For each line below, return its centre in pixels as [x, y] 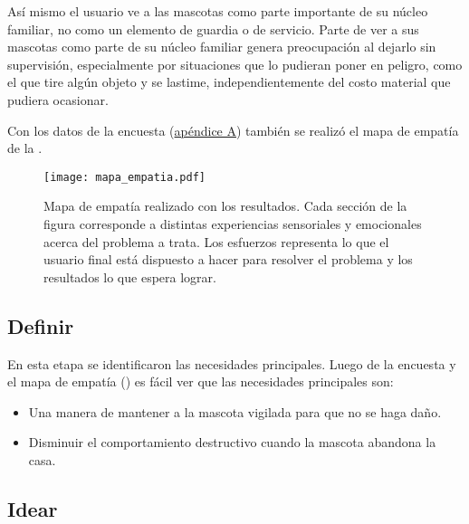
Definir [41, 325]
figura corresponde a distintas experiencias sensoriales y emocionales [233, 224]
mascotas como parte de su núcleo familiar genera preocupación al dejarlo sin [222, 47]
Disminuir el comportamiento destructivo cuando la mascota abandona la [232, 442]
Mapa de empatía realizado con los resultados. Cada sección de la [225, 206]
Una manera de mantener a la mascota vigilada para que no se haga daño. [235, 411]
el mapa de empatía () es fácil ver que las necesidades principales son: [201, 381]
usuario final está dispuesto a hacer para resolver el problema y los [228, 259]
